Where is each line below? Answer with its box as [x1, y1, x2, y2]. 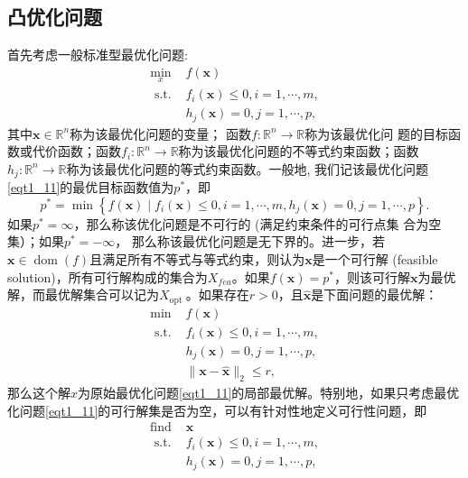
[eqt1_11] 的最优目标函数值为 [7, 178, 174, 197]
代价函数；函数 [32, 142, 121, 161]
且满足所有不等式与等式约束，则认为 [89, 249, 305, 268]
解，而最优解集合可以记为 [7, 285, 159, 304]
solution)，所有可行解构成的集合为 [7, 267, 208, 286]
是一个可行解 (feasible [312, 249, 438, 268]
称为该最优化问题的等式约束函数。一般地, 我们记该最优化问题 [66, 159, 429, 178]
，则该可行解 [333, 267, 410, 286]
